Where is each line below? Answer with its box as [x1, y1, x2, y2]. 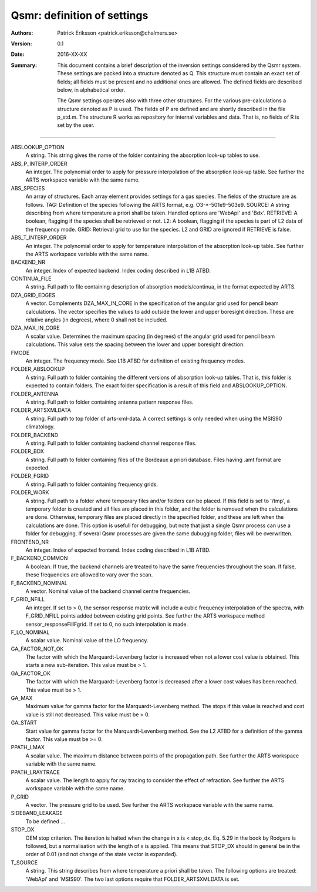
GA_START [11, 719, 38, 726]
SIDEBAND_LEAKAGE [11, 810, 63, 817]
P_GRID [11, 793, 29, 800]
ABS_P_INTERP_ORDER [11, 160, 68, 167]
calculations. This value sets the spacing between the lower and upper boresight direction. [25, 341, 245, 348]
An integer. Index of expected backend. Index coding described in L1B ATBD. [25, 267, 211, 274]
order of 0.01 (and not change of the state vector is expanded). [25, 851, 178, 858]
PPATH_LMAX [11, 744, 45, 751]
